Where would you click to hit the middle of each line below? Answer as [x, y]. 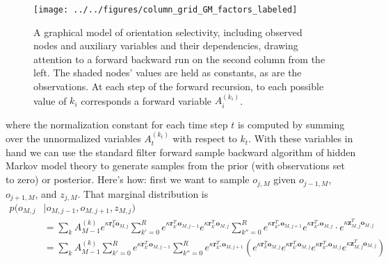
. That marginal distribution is [143, 193]
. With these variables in [301, 138]
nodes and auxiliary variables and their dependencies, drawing [166, 45]
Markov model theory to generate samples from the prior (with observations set [175, 166]
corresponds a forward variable [146, 100]
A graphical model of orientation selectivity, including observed [168, 32]
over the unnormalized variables [73, 138]
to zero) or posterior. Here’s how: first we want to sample [128, 179]
